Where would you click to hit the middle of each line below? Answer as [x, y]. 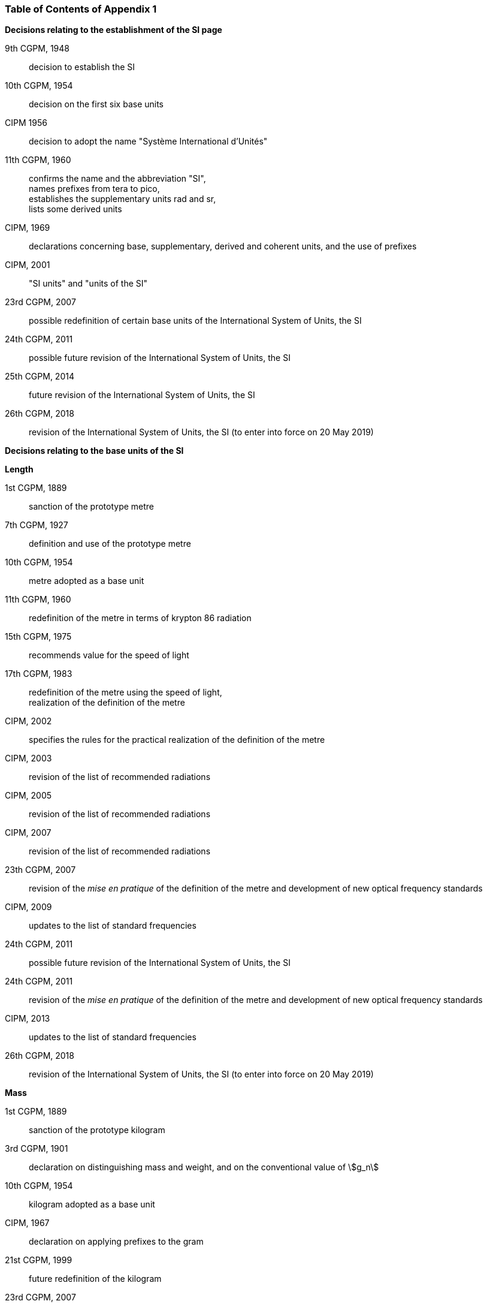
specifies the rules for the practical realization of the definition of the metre [177, 740]
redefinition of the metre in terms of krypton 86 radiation [140, 618]
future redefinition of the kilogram [95, 1279]
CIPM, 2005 [28, 796]
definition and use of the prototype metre [110, 544]
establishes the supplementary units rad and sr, [122, 199]
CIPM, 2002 [28, 721]
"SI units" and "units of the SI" [88, 284]
